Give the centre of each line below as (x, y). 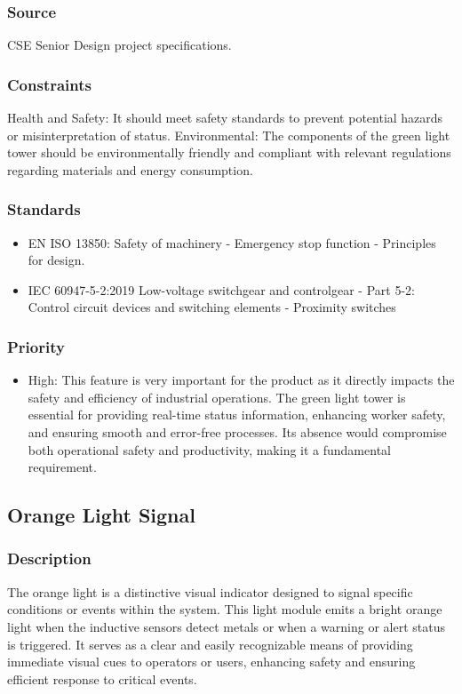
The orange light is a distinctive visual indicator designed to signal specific (210, 591)
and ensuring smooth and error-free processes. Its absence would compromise (237, 432)
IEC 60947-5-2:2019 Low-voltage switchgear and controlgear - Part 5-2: (221, 289)
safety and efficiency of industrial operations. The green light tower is (217, 397)
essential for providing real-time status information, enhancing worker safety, (237, 415)
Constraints (49, 84)
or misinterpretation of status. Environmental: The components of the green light (229, 135)
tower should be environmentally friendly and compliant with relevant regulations (229, 152)
